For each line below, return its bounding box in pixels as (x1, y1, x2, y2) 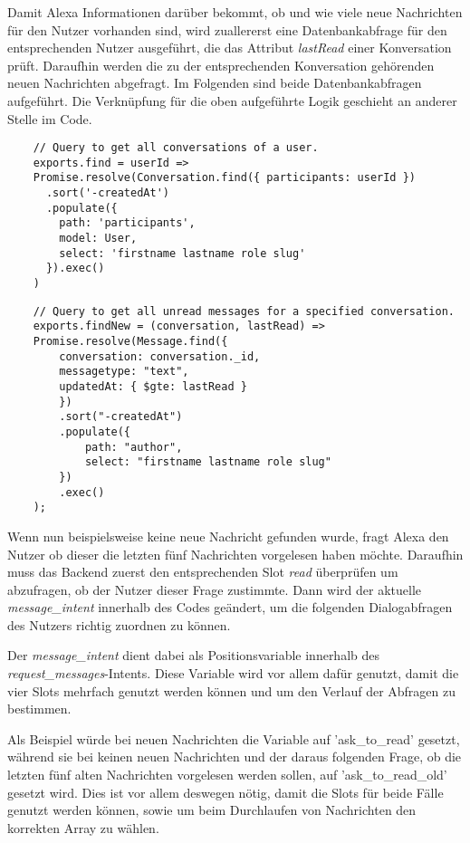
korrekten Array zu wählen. (7, 818, 159, 837)
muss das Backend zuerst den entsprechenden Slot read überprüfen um (7, 562, 398, 581)
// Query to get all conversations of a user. (33, 141, 319, 155)
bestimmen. (7, 699, 72, 718)
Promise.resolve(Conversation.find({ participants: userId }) (33, 171, 417, 185)
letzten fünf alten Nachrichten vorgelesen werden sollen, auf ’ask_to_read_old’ (7, 765, 447, 784)
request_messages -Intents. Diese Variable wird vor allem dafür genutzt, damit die (7, 664, 459, 683)
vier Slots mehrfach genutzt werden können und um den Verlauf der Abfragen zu (7, 681, 456, 700)
